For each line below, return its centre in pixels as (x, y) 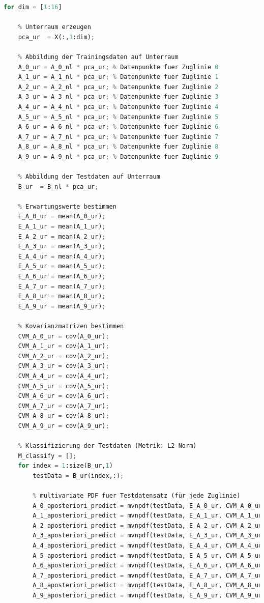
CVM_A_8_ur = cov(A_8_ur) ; (64, 416)
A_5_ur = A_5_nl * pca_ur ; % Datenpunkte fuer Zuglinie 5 (118, 117)
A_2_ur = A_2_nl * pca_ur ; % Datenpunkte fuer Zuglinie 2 (118, 87)
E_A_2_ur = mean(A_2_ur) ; (62, 236)
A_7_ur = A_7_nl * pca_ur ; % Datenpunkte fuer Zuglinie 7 (118, 137)
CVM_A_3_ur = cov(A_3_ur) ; (64, 366)
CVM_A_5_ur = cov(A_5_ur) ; (64, 386)
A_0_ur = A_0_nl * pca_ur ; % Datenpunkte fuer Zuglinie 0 (118, 67)
